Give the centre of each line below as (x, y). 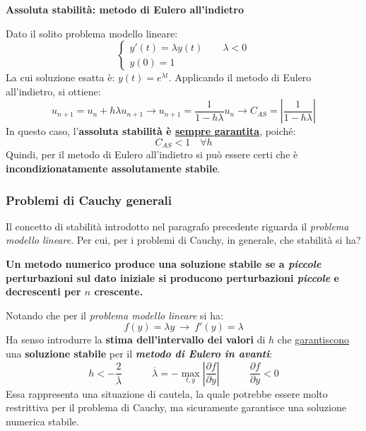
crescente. (119, 291)
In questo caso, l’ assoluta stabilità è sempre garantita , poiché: (151, 131)
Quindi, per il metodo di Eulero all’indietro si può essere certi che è (152, 154)
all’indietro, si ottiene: (53, 91)
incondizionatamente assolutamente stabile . (113, 169)
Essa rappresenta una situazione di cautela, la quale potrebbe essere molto (167, 393)
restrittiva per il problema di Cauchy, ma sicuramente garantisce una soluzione (176, 407)
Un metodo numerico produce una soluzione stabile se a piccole (164, 264)
